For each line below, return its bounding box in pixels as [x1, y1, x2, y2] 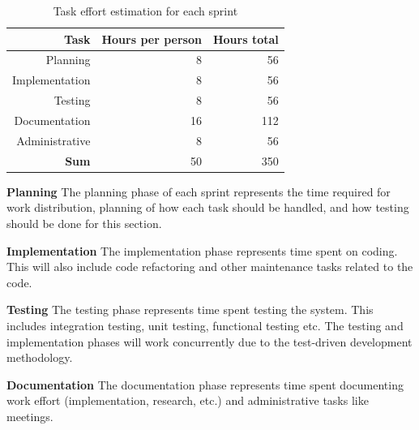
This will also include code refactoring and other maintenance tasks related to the [6, 258, 413, 275]
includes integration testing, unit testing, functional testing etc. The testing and [6, 316, 404, 333]
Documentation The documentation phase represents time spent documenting [6, 376, 404, 393]
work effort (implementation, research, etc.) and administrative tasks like [6, 392, 369, 409]
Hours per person [101, 30, 202, 47]
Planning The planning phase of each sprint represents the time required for [6, 183, 391, 200]
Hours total [212, 30, 279, 47]
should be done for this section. [6, 214, 162, 231]
